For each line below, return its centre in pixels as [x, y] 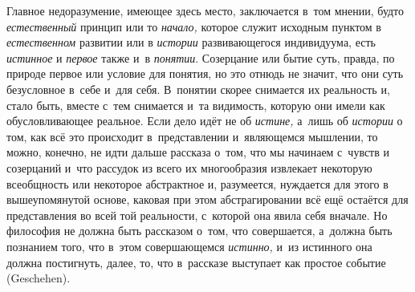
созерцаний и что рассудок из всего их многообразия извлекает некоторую [189, 167]
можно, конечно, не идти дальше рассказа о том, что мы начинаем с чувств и [198, 152]
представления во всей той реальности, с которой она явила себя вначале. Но [197, 215]
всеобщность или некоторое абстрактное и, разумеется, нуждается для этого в [197, 183]
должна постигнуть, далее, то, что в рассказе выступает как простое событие [196, 262]
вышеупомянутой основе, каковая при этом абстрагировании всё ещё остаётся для [207, 199]
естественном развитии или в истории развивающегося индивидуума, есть [191, 42]
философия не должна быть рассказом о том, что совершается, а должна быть [199, 231]
